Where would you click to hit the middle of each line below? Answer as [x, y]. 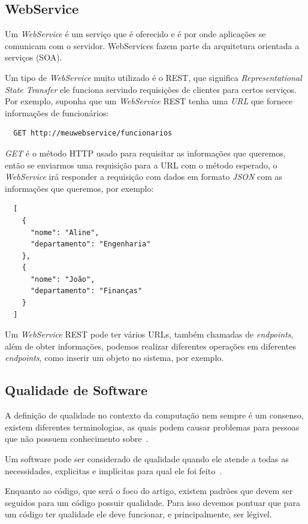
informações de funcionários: [57, 112]
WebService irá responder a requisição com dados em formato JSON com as [144, 177]
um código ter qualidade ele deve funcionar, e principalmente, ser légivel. [138, 514]
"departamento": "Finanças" [86, 291]
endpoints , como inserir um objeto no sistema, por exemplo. [114, 358]
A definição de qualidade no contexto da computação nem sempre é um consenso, [154, 415]
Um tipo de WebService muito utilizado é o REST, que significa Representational [153, 77]
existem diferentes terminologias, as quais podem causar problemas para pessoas [152, 427]
